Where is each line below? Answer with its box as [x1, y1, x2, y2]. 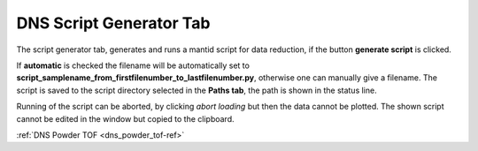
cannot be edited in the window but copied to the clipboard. [16, 113, 235, 124]
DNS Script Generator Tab [16, 13, 211, 33]
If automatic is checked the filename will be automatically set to [16, 60, 250, 71]
